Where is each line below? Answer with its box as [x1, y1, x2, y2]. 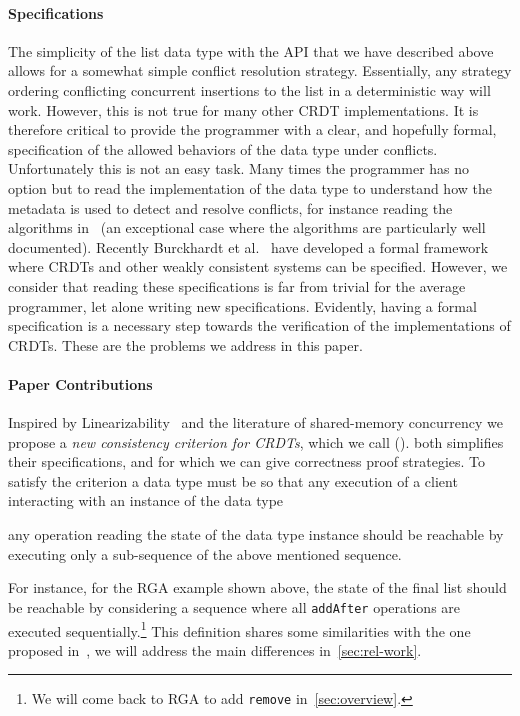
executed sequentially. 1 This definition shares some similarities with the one [8, 617, 471, 641]
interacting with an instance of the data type [8, 490, 284, 511]
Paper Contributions [8, 373, 153, 394]
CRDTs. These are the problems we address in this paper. [8, 334, 363, 355]
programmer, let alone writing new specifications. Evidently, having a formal [8, 295, 477, 316]
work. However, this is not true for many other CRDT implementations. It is [8, 99, 479, 120]
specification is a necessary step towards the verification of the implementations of [8, 315, 511, 336]
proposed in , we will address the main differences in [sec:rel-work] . [8, 639, 422, 660]
